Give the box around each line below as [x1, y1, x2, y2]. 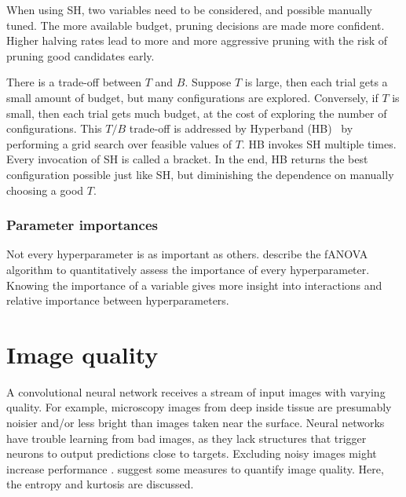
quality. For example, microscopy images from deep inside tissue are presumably [6, 399, 392, 415]
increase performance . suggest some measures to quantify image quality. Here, [6, 460, 384, 477]
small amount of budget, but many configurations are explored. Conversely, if [6, 89, 379, 105]
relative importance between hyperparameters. [6, 292, 229, 309]
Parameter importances [6, 215, 158, 235]
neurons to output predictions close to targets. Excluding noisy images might [6, 445, 377, 462]
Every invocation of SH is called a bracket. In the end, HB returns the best [6, 151, 368, 167]
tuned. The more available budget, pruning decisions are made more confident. [6, 16, 385, 33]
